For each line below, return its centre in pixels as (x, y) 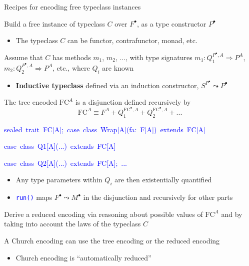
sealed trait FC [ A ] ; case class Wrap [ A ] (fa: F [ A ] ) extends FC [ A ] (105, 129)
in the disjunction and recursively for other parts (158, 197)
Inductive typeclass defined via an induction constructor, (107, 85)
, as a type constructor (171, 23)
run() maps (34, 197)
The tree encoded (31, 102)
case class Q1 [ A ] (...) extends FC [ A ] (60, 146)
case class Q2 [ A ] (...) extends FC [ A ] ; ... (65, 163)
